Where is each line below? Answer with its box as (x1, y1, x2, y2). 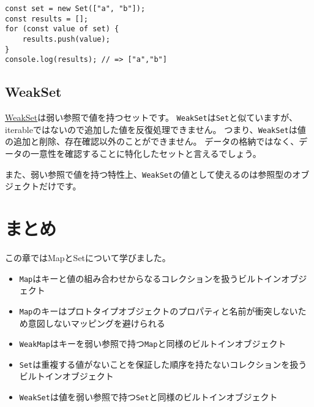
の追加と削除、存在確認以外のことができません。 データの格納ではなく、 (5, 135, 299, 148)
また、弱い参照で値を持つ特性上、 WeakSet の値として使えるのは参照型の (5, 167, 293, 180)
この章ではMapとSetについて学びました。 (5, 251, 171, 264)
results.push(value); (22, 34, 110, 44)
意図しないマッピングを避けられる (28, 316, 165, 329)
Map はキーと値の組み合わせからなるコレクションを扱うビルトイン (19, 272, 282, 284)
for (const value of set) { (5, 25, 119, 34)
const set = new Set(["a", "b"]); (5, 4, 146, 13)
